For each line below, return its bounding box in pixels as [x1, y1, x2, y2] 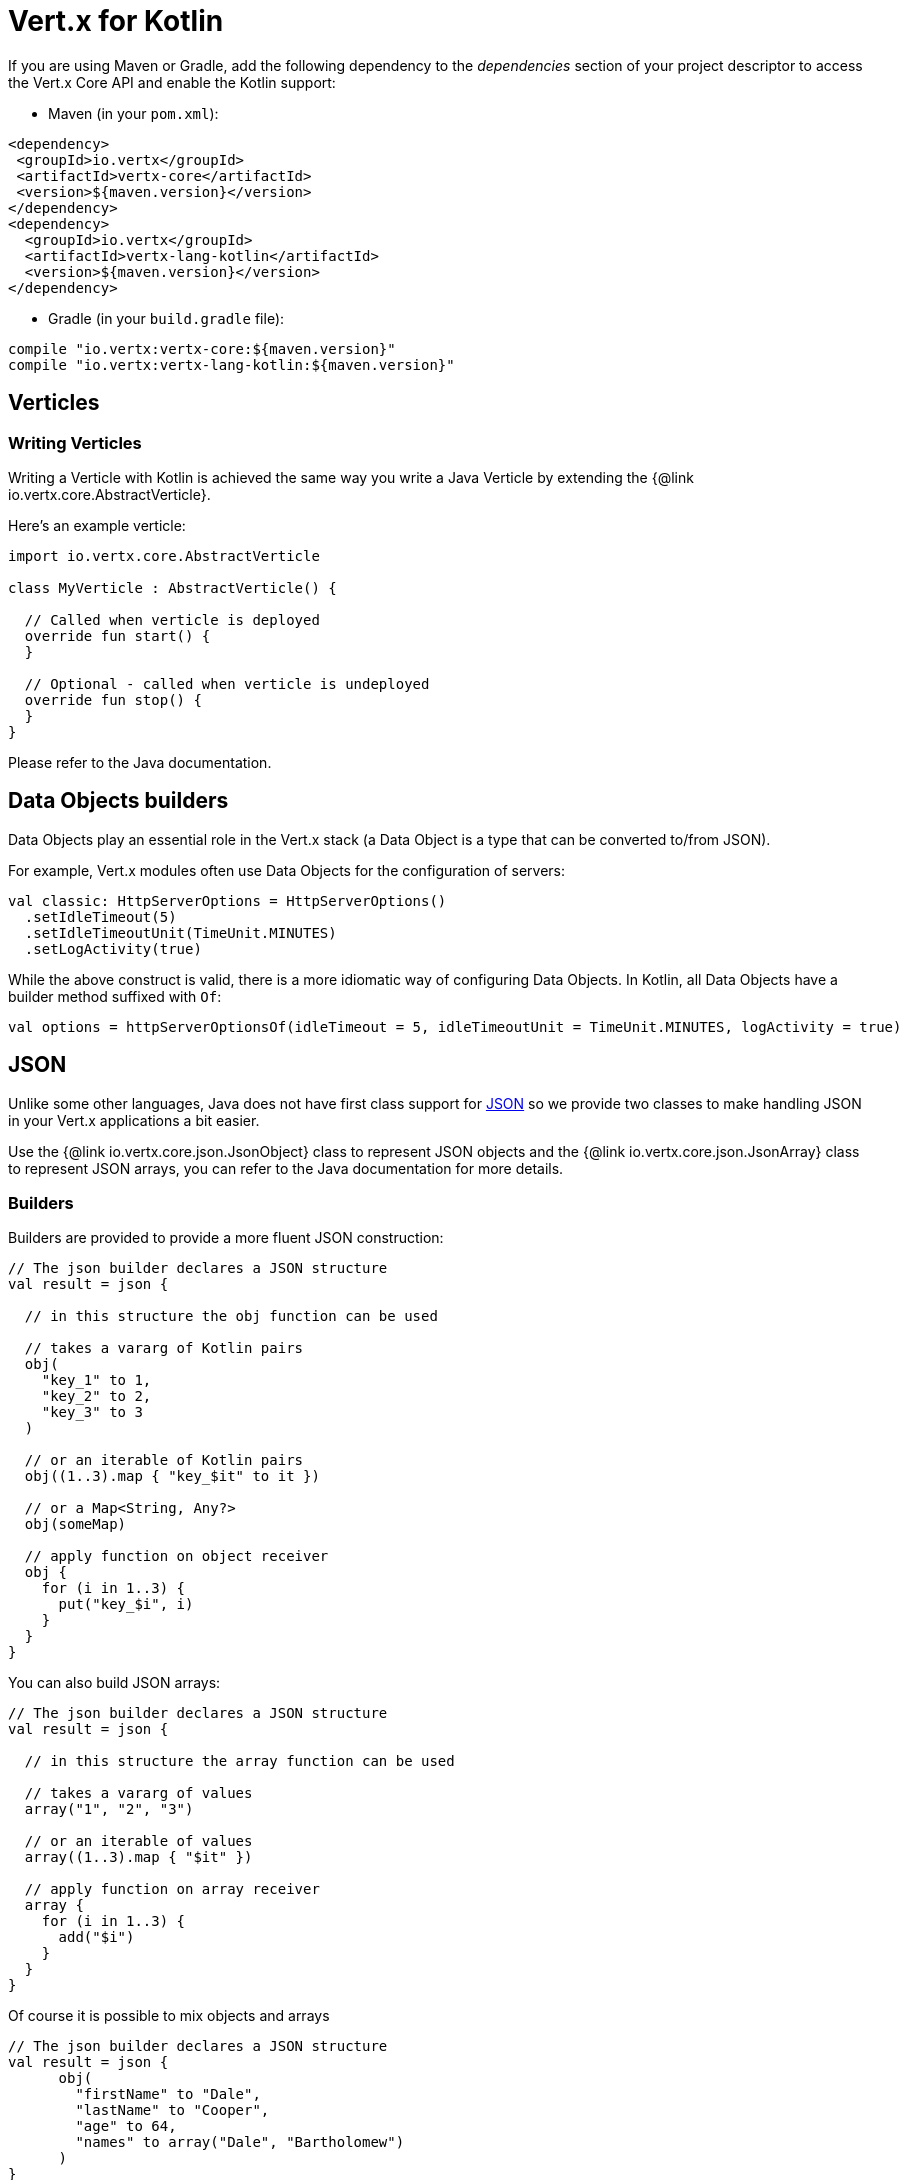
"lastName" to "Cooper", [75, 2102, 270, 2119]
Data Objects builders [8, 788, 229, 814]
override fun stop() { [24, 691, 202, 708]
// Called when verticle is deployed [24, 611, 320, 628]
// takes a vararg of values [24, 1785, 253, 1802]
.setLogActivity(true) [24, 940, 202, 957]
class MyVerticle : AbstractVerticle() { [8, 579, 337, 596]
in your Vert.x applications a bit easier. [8, 1111, 260, 1129]
